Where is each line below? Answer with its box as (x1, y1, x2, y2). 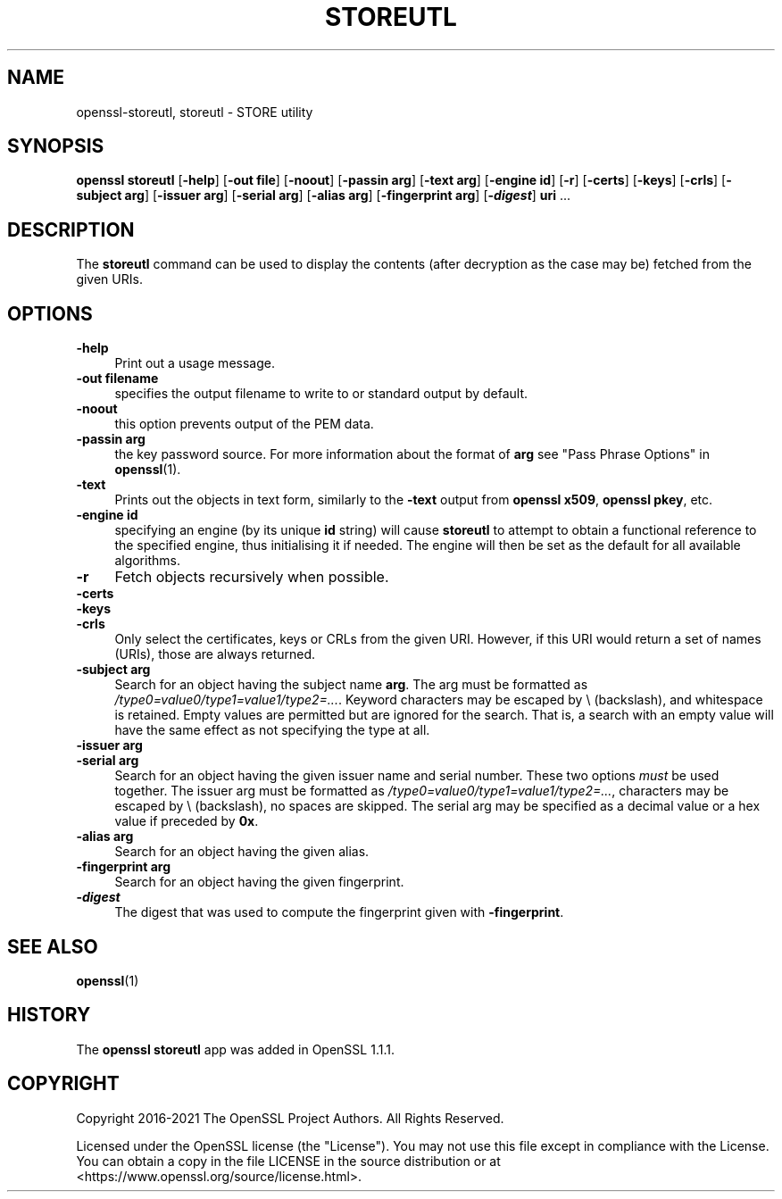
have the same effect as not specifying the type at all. (114, 722, 430, 738)
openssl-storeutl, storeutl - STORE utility (76, 104, 313, 120)
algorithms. (114, 553, 180, 569)
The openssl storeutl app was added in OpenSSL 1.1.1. (76, 1041, 395, 1057)
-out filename (76, 371, 159, 387)
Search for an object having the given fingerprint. (114, 874, 404, 890)
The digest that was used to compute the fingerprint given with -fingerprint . (114, 904, 564, 920)
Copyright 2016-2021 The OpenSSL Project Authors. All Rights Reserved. (76, 1110, 504, 1126)
